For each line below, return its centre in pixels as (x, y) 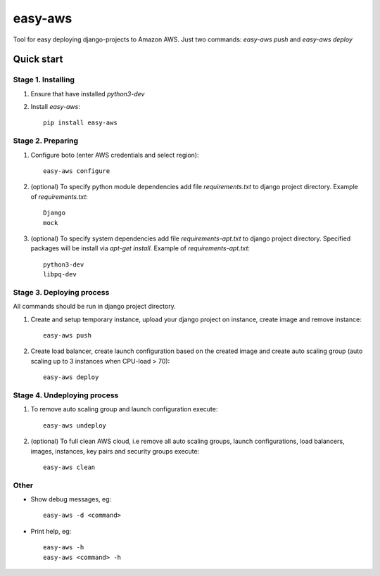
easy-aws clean (69, 467)
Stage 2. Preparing (46, 141)
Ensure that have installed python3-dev (88, 94)
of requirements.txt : (59, 196)
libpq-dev (60, 275)
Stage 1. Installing (44, 79)
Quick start (38, 59)
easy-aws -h (64, 548)
